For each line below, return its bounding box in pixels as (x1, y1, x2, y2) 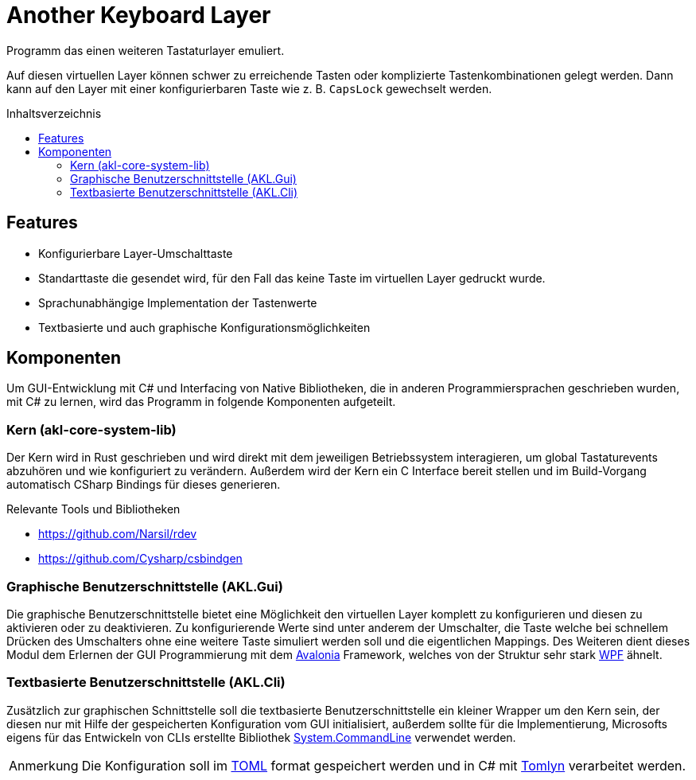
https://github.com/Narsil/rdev (38, 527, 197, 541)
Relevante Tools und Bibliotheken (6, 502, 181, 517)
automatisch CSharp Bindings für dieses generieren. (6, 478, 281, 492)
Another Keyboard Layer (6, 2, 271, 29)
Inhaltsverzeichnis (6, 106, 102, 120)
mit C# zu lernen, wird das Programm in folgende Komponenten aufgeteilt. (6, 395, 396, 409)
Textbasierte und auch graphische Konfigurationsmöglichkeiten (38, 320, 371, 334)
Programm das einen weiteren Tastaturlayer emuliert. (6, 43, 285, 57)
